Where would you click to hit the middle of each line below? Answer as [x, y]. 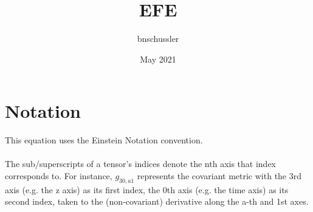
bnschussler [158, 39]
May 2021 [158, 59]
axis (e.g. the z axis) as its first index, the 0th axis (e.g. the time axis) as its [147, 189]
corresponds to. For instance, [59, 176]
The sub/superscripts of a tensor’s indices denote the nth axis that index [141, 164]
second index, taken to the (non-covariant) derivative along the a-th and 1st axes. [157, 201]
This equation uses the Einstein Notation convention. [104, 140]
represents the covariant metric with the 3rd [219, 176]
